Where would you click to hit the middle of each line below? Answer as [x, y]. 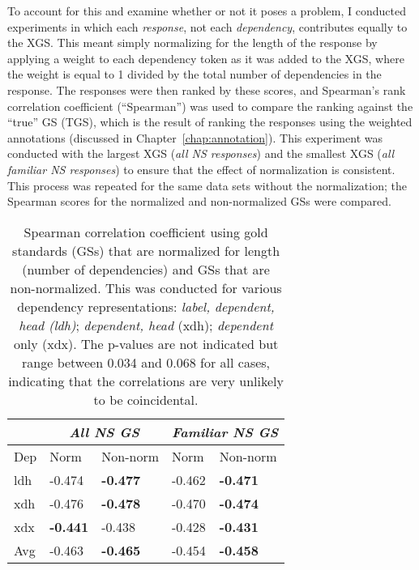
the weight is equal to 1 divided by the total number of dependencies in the [195, 74]
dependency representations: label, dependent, [146, 306]
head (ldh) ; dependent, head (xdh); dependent [146, 325]
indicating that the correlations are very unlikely [146, 381]
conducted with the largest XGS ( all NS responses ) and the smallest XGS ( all [201, 153]
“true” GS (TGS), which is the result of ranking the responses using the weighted [210, 122]
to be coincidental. [146, 399]
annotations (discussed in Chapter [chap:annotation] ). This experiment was [195, 137]
